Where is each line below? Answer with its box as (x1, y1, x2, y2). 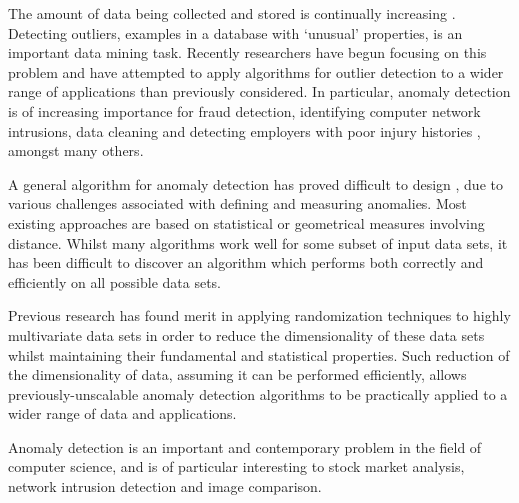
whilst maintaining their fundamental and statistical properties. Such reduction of (8, 344, 510, 365)
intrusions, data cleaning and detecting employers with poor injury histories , (8, 120, 481, 141)
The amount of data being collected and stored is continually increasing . (8, 3, 456, 23)
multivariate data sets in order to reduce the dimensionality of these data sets (8, 324, 485, 345)
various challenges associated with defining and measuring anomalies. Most (8, 193, 467, 214)
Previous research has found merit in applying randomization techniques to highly (8, 305, 511, 326)
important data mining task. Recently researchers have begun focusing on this (8, 42, 487, 63)
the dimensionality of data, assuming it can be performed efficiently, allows (8, 364, 467, 385)
